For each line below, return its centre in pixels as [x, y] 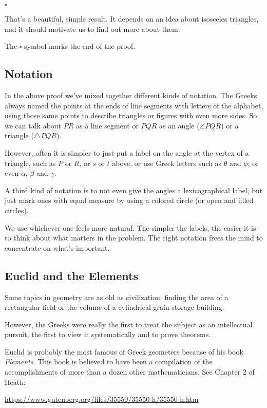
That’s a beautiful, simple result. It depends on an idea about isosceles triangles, [132, 18]
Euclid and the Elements [71, 275]
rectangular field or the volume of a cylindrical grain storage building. [115, 307]
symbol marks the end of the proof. [80, 46]
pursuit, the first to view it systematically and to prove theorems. [108, 334]
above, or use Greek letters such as [167, 163]
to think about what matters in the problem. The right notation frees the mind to [134, 238]
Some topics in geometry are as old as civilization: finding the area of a [117, 297]
